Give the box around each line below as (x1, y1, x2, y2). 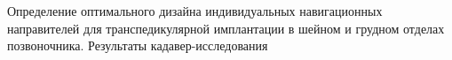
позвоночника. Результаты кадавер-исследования (7, 36, 268, 55)
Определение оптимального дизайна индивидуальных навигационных (7, 2, 383, 19)
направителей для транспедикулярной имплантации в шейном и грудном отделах (7, 19, 445, 37)
